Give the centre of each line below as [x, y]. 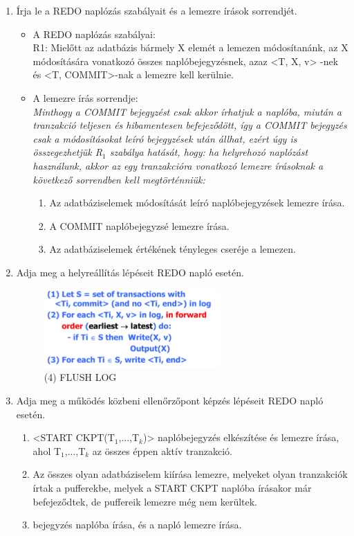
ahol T [47, 450]
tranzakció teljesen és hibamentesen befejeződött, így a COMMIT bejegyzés [190, 125]
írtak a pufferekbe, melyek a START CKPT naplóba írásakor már [172, 488]
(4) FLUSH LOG [80, 377]
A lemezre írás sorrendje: [85, 97]
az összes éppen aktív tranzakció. [162, 450]
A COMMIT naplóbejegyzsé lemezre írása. [139, 225]
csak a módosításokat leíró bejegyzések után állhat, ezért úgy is [165, 138]
